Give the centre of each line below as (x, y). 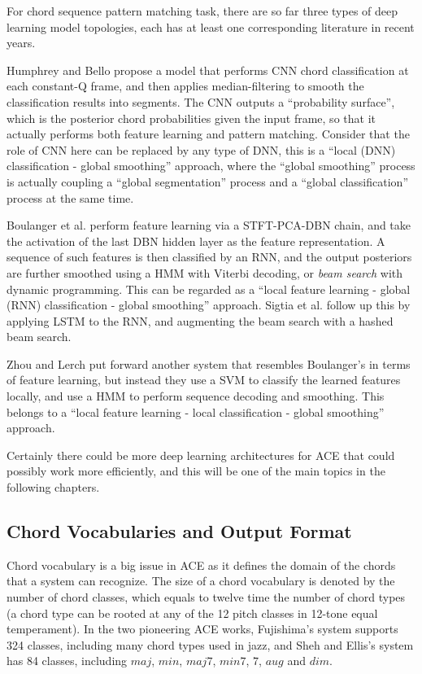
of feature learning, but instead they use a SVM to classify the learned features (204, 380)
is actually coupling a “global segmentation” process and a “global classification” (207, 181)
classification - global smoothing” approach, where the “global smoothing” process (211, 166)
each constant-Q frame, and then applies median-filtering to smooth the (185, 86)
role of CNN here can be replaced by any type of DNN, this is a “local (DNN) (201, 149)
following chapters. (53, 487)
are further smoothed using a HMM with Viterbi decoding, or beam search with (205, 272)
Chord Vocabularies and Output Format (179, 531)
